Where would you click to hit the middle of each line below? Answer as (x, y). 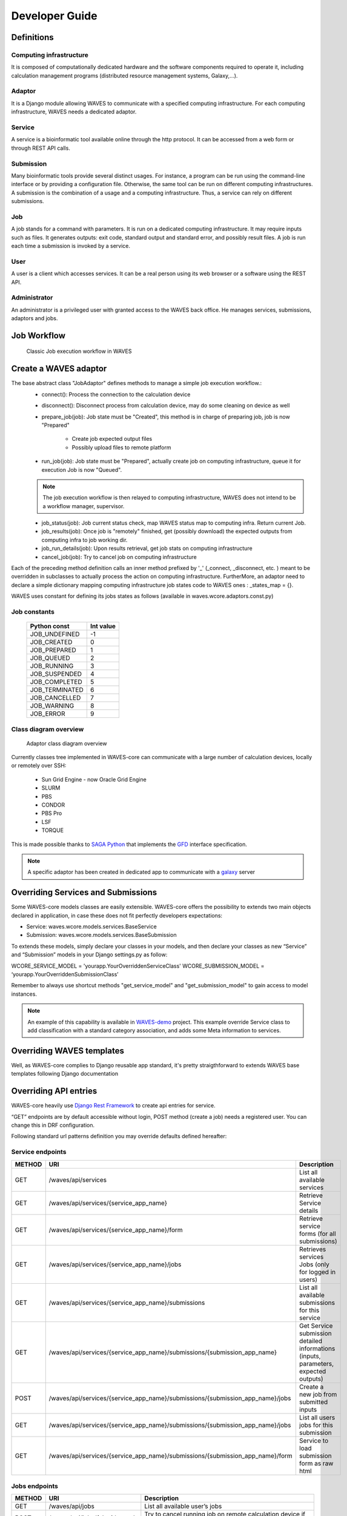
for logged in (317, 1272)
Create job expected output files (112, 439)
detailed (311, 1341)
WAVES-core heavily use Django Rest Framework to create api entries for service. (114, 1105)
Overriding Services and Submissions (84, 892)
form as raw (316, 1463)
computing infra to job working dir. (84, 540)
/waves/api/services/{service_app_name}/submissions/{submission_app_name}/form (171, 1455)
